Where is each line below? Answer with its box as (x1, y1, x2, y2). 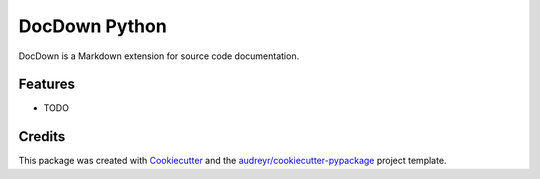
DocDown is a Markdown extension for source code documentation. (18, 50, 300, 62)
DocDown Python (18, 15, 167, 37)
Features (18, 76, 75, 93)
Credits (18, 128, 66, 145)
